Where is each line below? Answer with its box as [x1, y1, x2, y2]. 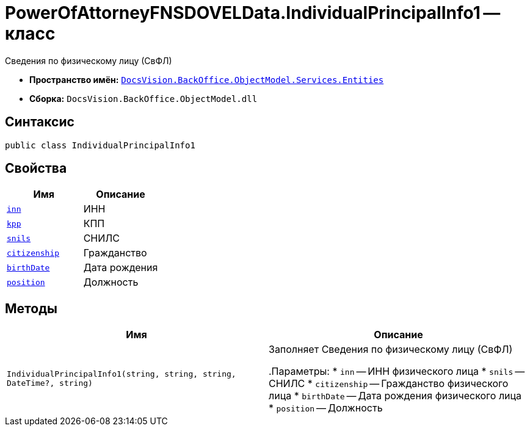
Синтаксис [5, 114, 74, 130]
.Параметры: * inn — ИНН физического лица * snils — [269, 365, 525, 378]
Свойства [5, 161, 67, 176]
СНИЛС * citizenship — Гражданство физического [269, 377, 509, 390]
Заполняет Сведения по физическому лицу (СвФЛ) [269, 343, 513, 356]
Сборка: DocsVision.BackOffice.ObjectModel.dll [29, 93, 258, 104]
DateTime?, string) [7, 378, 93, 388]
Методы [5, 300, 57, 316]
